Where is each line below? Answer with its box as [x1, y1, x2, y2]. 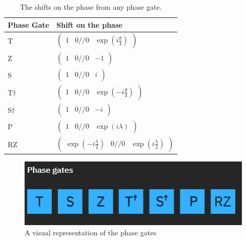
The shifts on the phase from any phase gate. [19, 2, 162, 12]
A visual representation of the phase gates [25, 227, 157, 237]
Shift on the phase [56, 19, 122, 30]
